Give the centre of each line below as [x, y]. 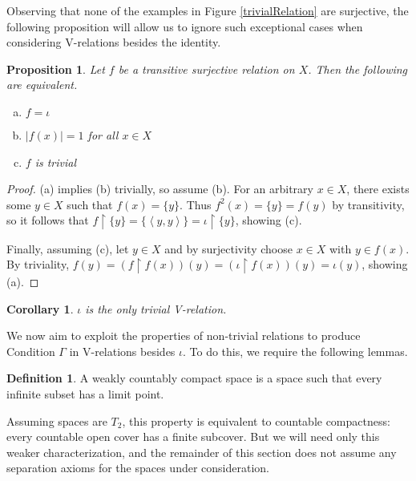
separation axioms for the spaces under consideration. [138, 468]
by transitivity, [368, 204]
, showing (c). [269, 220]
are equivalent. [42, 85]
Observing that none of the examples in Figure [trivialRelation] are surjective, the [208, 10]
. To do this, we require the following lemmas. [295, 351]
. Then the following [358, 69]
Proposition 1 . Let [56, 69]
